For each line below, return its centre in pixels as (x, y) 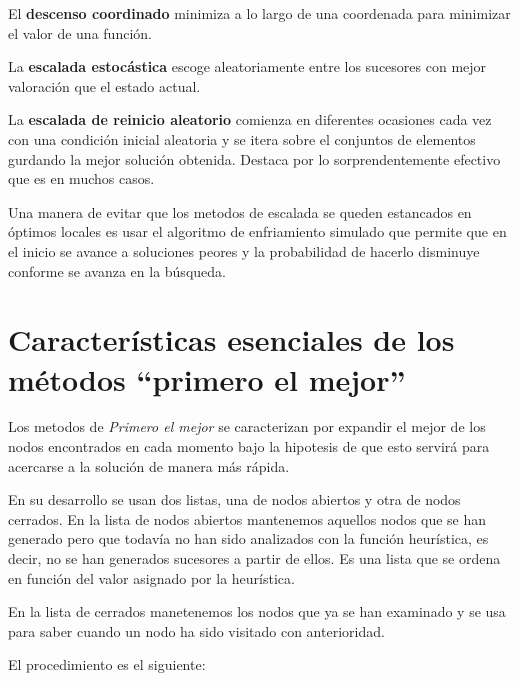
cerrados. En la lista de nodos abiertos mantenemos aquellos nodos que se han (247, 518)
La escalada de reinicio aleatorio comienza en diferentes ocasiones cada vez (250, 119)
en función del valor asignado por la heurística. (151, 577)
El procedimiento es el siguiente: (107, 664)
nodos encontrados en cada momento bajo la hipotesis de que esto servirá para (249, 446)
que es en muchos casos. (81, 178)
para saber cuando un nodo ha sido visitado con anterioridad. (196, 630)
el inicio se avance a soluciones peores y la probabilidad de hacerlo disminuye (244, 250)
